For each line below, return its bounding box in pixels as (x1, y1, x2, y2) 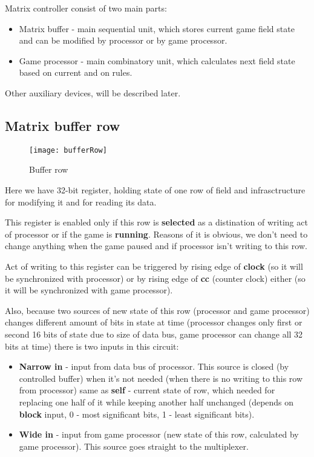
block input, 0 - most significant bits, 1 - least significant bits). (19, 407, 255, 420)
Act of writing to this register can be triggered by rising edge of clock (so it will (5, 259, 303, 272)
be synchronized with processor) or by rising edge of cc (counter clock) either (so (5, 272, 306, 284)
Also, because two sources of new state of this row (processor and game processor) (5, 304, 310, 316)
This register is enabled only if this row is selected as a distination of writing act (5, 216, 308, 228)
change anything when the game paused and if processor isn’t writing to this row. (5, 239, 307, 252)
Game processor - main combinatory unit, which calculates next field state (19, 54, 295, 67)
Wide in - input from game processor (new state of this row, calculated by (19, 428, 299, 441)
